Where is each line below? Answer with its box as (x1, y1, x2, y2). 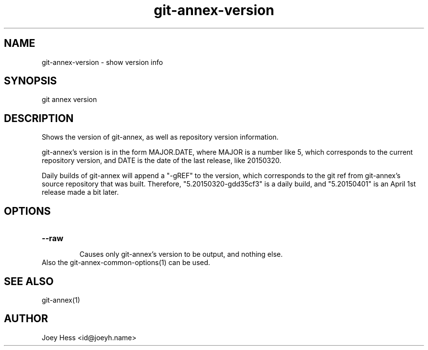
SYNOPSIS (4, 75, 57, 87)
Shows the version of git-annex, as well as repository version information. (42, 133, 279, 142)
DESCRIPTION (4, 112, 74, 124)
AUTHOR (4, 312, 48, 325)
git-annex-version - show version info (42, 58, 163, 66)
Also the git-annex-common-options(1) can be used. (42, 258, 211, 267)
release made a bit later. (42, 188, 119, 197)
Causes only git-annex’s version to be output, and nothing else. (79, 250, 283, 259)
